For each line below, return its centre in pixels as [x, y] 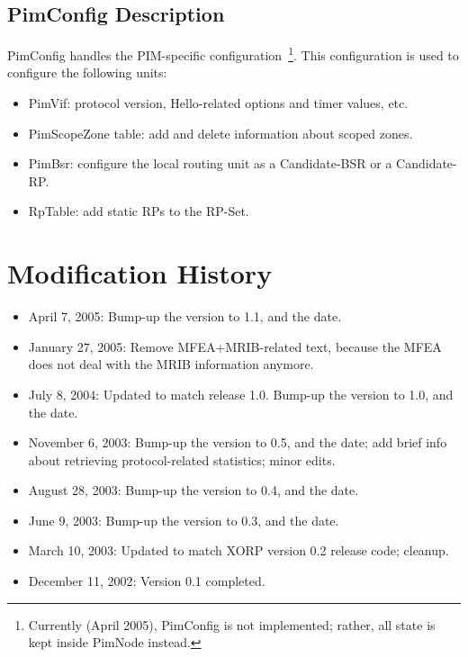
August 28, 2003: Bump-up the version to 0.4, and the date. [193, 490]
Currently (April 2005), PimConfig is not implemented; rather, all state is [232, 624]
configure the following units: [87, 72]
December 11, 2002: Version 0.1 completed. [147, 581]
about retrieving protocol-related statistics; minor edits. [182, 459]
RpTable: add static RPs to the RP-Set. [139, 211]
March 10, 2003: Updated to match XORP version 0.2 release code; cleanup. [238, 550]
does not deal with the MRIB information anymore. [171, 364]
